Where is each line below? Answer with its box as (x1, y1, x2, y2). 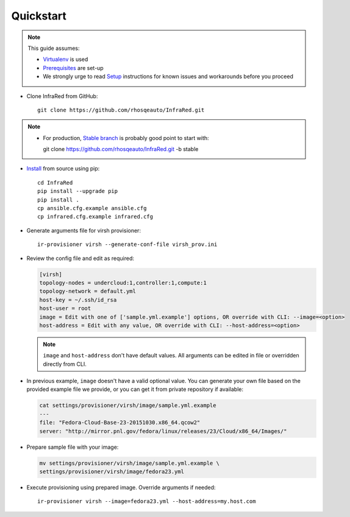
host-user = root (39, 305, 91, 312)
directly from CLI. (43, 360, 87, 368)
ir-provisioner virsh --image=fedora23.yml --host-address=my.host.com (37, 498, 256, 505)
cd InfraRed (37, 179, 73, 186)
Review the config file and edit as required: (26, 255, 134, 262)
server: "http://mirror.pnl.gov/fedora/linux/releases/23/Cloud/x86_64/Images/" (39, 427, 287, 435)
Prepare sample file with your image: (26, 443, 119, 451)
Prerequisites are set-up (43, 64, 104, 71)
